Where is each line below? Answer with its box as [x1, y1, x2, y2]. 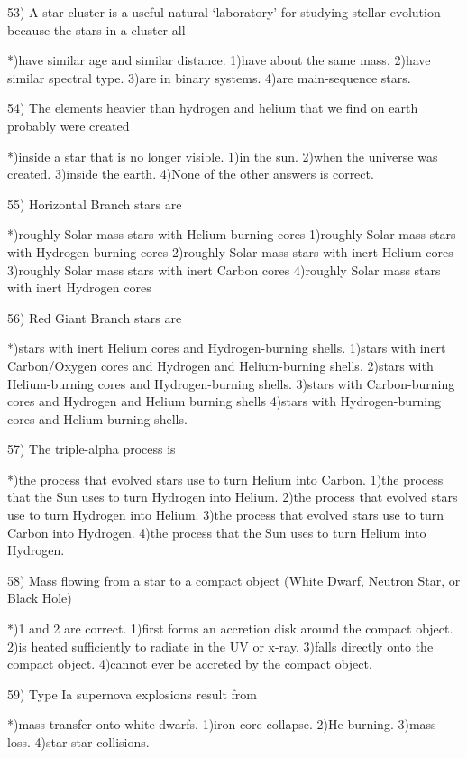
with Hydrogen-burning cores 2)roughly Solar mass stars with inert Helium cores [7, 242, 453, 261]
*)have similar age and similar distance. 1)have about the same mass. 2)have [7, 51, 431, 69]
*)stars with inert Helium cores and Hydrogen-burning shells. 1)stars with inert [7, 338, 446, 357]
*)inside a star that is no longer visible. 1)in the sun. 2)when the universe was [7, 146, 438, 165]
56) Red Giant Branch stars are [7, 308, 182, 327]
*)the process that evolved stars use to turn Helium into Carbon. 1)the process [7, 469, 444, 488]
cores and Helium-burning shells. [7, 409, 188, 428]
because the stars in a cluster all [7, 20, 186, 39]
